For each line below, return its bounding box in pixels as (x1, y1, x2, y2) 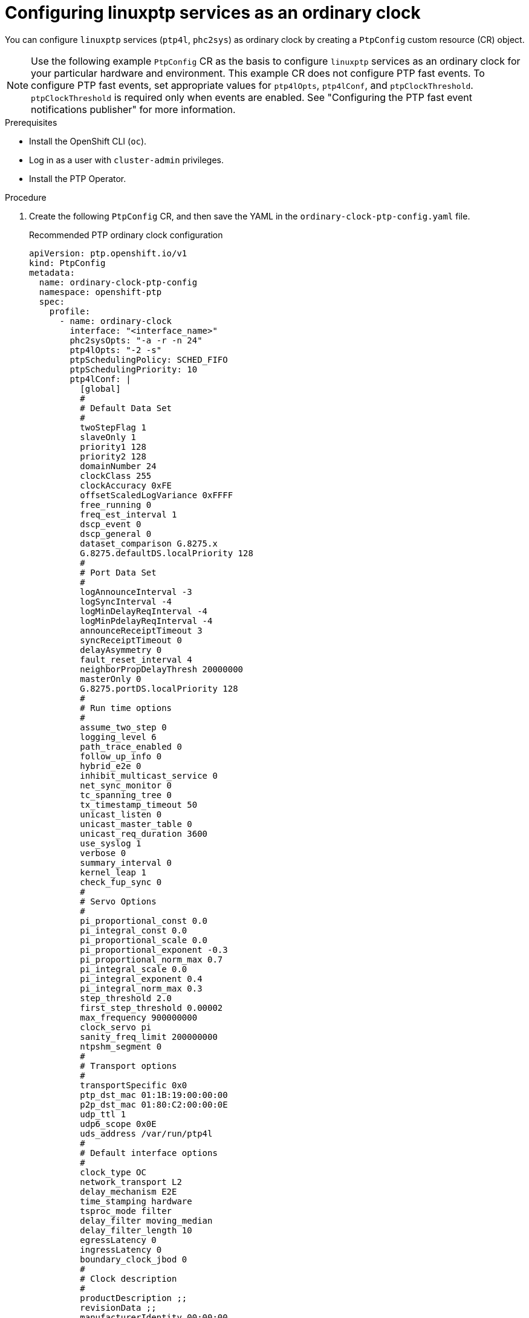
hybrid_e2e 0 (80, 761, 141, 771)
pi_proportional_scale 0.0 (80, 935, 208, 945)
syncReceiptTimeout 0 (80, 635, 182, 645)
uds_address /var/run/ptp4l (80, 1128, 213, 1138)
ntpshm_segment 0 (80, 1041, 162, 1051)
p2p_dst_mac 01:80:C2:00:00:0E (80, 1099, 228, 1109)
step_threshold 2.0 (80, 993, 172, 1003)
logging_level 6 (80, 732, 157, 742)
